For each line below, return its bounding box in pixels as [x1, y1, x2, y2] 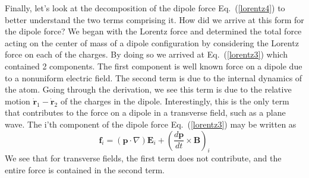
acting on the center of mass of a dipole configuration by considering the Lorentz [5, 36, 299, 49]
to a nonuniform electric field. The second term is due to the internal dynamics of [5, 71, 302, 84]
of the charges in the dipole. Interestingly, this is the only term [60, 94, 289, 107]
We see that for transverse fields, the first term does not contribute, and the [5, 152, 282, 164]
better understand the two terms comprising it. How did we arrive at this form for [5, 13, 304, 26]
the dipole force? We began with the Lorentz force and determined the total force [5, 25, 302, 37]
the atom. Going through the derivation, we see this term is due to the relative [5, 83, 292, 96]
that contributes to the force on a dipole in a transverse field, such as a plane [5, 106, 286, 119]
